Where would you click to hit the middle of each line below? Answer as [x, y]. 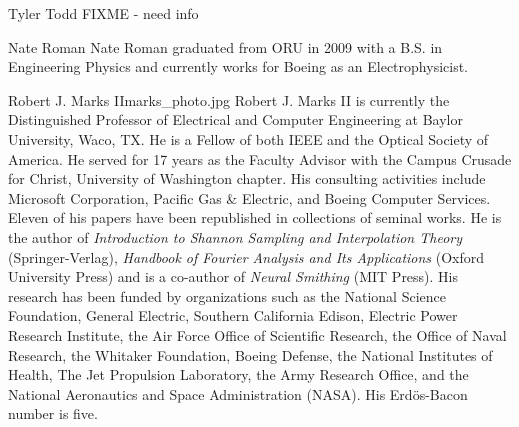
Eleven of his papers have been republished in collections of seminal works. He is [255, 217]
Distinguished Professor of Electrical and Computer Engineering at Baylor [235, 119]
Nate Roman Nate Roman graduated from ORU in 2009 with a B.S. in [225, 46]
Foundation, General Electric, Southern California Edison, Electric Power [233, 315]
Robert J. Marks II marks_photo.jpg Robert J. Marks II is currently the [229, 99]
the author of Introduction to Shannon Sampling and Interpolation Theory [235, 236]
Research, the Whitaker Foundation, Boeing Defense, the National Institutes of [250, 354]
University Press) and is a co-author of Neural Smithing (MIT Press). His [233, 276]
